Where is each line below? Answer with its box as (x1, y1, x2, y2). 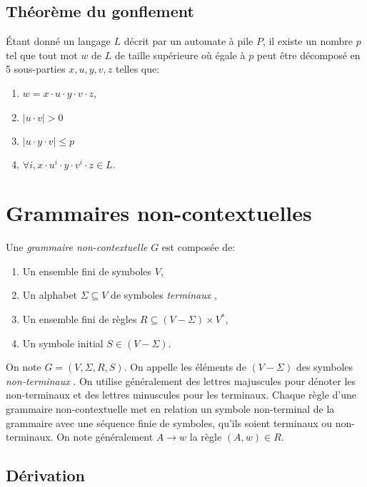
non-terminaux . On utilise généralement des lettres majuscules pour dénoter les (6, 373, 356, 388)
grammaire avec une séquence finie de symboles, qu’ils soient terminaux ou (6, 415, 333, 430)
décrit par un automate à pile (124, 34, 253, 48)
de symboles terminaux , (111, 287, 217, 302)
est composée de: (161, 240, 236, 255)
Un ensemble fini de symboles (22, 263, 152, 278)
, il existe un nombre (262, 34, 353, 48)
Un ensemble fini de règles (22, 312, 137, 327)
